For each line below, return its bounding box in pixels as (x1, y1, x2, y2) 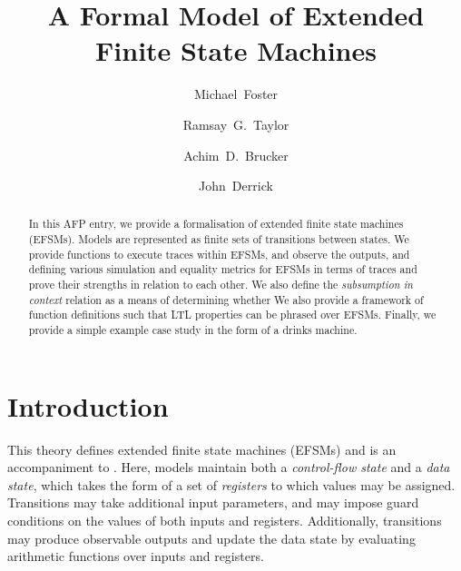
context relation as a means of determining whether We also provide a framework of (28, 291, 424, 307)
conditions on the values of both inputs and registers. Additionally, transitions (7, 511, 442, 530)
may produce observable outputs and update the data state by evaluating (7, 528, 416, 547)
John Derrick (199, 176, 273, 195)
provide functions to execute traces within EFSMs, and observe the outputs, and (28, 246, 410, 261)
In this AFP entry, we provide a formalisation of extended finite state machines (28, 216, 404, 231)
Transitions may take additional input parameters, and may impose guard (7, 493, 419, 512)
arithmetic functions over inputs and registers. (7, 546, 264, 566)
